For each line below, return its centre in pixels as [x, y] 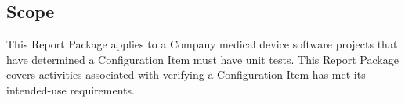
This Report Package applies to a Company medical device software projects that [202, 44]
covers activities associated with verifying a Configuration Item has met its [186, 75]
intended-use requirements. [71, 89]
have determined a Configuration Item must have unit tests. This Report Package [202, 59]
